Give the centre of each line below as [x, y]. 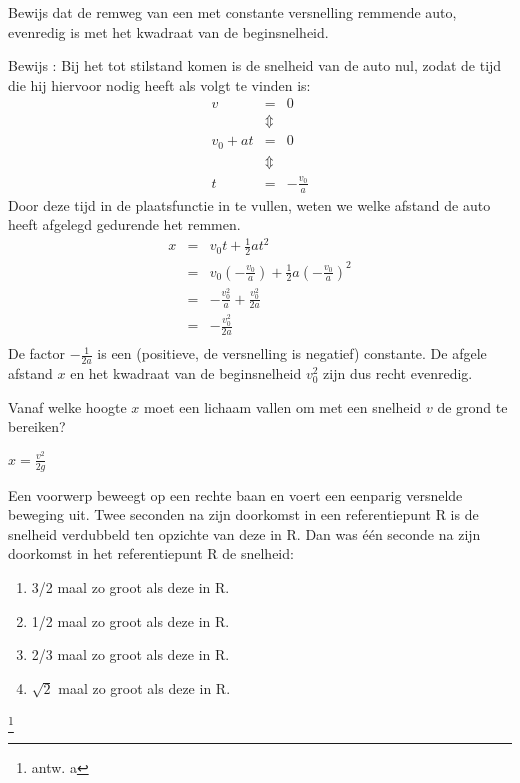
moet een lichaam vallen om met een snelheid [282, 406]
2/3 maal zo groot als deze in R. [130, 654]
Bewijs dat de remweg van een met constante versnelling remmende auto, [232, 12]
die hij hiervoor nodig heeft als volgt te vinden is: [159, 84]
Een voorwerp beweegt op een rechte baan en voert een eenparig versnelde [235, 494]
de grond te [472, 406]
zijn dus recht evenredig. [398, 372]
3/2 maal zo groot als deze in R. [130, 587]
